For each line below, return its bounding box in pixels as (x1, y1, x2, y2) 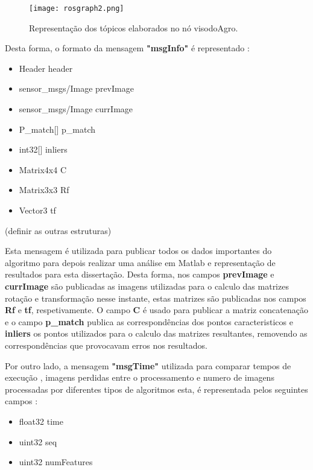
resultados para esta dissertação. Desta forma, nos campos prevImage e (5, 268, 274, 281)
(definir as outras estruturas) (5, 224, 112, 237)
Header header (19, 62, 73, 74)
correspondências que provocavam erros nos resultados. (5, 338, 207, 351)
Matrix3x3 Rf (19, 183, 69, 196)
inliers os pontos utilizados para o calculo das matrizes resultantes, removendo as (5, 327, 308, 340)
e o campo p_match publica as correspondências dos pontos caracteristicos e (5, 315, 293, 328)
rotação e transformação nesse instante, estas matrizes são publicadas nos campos (5, 291, 306, 304)
